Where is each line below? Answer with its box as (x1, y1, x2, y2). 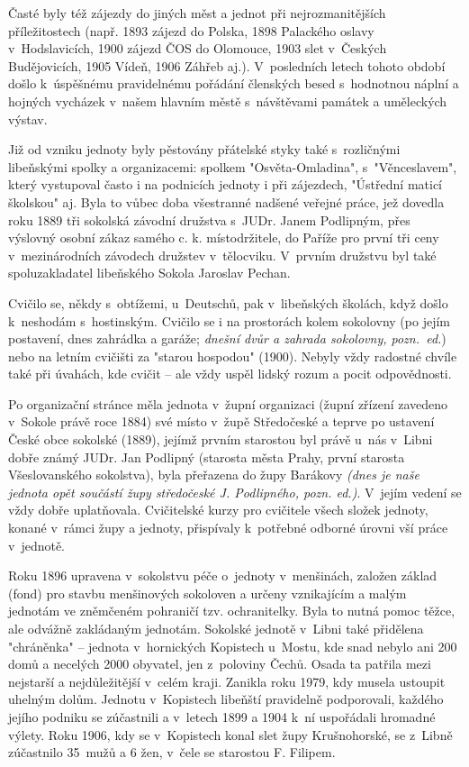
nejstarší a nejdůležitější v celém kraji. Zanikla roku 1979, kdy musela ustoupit (8, 671, 446, 690)
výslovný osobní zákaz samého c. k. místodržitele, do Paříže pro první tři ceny (8, 228, 439, 247)
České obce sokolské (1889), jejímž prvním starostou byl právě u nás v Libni (8, 430, 433, 449)
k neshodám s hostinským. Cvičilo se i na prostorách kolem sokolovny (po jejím (8, 311, 450, 330)
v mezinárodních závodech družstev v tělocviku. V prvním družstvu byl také (8, 245, 437, 264)
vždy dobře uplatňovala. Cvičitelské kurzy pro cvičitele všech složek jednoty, (8, 500, 428, 519)
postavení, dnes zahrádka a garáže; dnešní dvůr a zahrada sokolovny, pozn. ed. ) (8, 329, 446, 348)
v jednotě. (8, 535, 66, 554)
